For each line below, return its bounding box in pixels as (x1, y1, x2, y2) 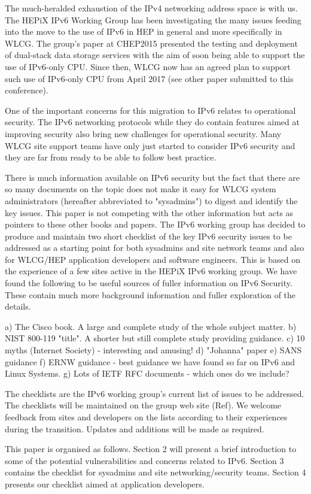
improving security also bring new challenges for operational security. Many (5, 127, 282, 140)
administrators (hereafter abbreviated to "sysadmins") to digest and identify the (5, 194, 298, 207)
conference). (5, 84, 48, 96)
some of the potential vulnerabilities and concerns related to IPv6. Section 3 (5, 454, 284, 466)
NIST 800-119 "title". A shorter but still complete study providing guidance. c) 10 (5, 332, 305, 344)
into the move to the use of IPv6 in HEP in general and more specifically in (5, 25, 282, 38)
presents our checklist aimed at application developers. (5, 477, 205, 490)
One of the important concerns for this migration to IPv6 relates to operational (5, 104, 296, 116)
